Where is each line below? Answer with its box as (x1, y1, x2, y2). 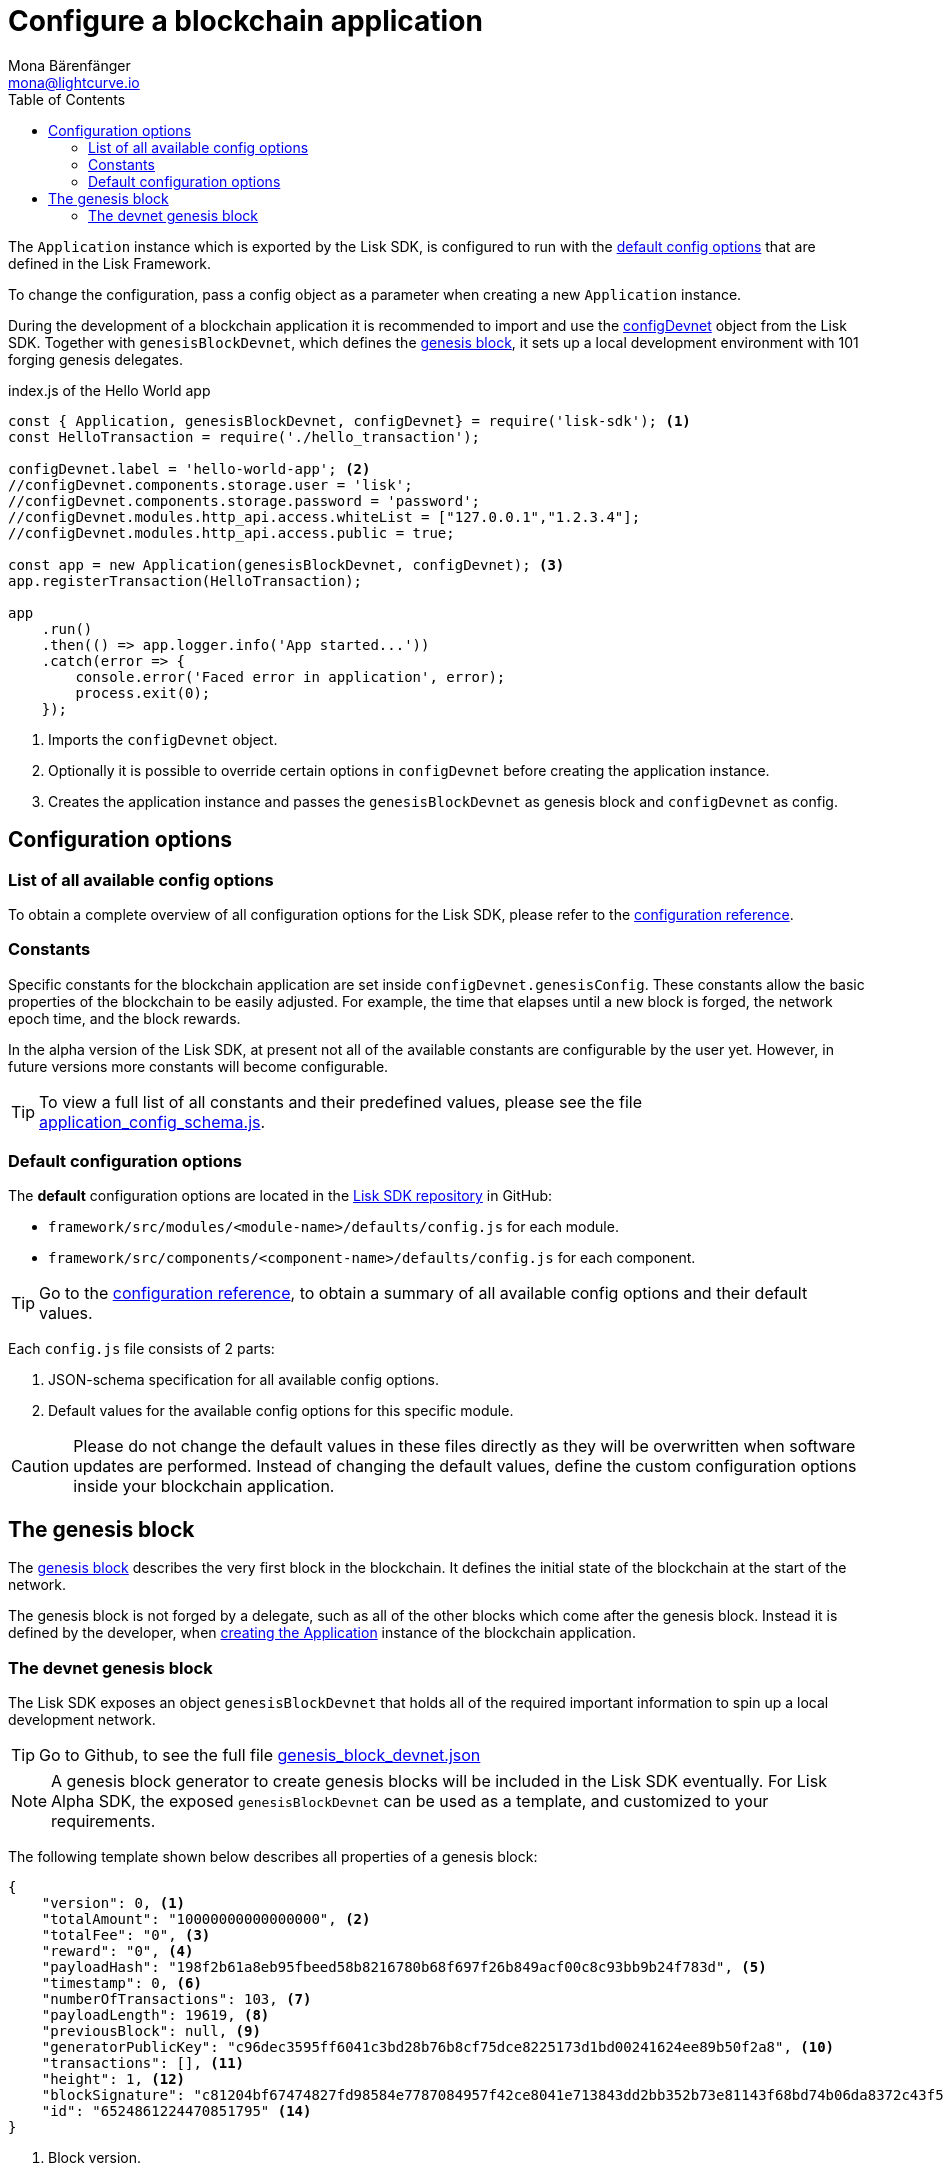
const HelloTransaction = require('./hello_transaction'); (8, 428, 481, 445)
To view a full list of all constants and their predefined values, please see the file (39, 1091, 643, 1112)
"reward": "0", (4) (41, 1943, 194, 1960)
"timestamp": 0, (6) (41, 1975, 202, 1992)
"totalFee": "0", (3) (41, 1927, 211, 1944)
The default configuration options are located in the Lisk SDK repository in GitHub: (8, 1187, 553, 1205)
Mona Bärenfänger (8, 56, 131, 74)
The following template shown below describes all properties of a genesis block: (8, 1848, 538, 1866)
